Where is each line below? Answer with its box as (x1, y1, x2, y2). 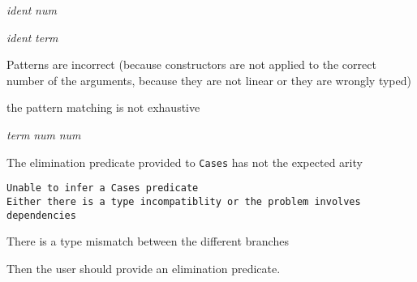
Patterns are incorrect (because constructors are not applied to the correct (6, 56, 376, 73)
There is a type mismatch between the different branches (6, 233, 289, 250)
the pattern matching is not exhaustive (6, 99, 200, 116)
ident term (6, 28, 58, 45)
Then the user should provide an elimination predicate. (6, 259, 281, 276)
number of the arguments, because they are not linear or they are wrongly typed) (6, 71, 411, 88)
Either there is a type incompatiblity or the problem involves (6, 195, 361, 207)
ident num (6, 2, 57, 18)
